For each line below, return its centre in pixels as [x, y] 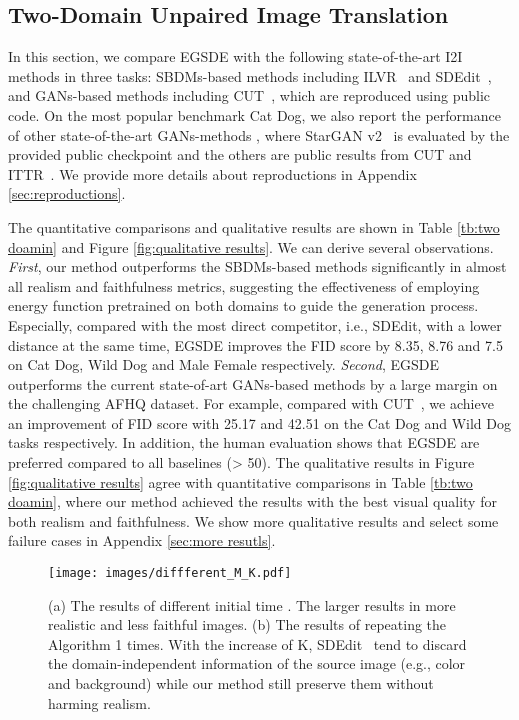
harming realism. [99, 702]
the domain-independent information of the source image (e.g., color [257, 663]
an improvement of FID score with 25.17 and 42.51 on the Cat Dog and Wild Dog [259, 422]
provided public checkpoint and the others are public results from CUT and [240, 154]
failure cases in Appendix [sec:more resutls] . [142, 540]
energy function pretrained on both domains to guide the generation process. [243, 305]
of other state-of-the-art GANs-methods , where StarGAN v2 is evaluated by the [259, 134]
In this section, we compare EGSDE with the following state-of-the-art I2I [235, 56]
